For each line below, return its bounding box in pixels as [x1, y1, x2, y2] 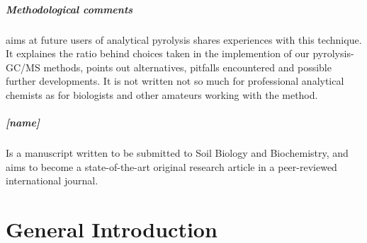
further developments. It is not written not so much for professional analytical [6, 73, 344, 88]
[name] [6, 115, 40, 130]
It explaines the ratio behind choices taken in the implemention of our [6, 46, 310, 61]
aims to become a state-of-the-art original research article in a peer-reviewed [6, 159, 337, 174]
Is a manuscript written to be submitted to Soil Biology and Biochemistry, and [6, 146, 349, 160]
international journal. [6, 173, 98, 188]
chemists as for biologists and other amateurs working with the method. [6, 87, 318, 102]
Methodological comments [6, 1, 133, 16]
